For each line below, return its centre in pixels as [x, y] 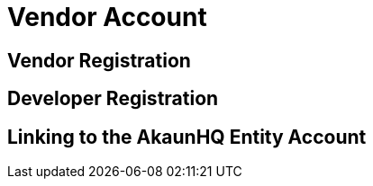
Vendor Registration [99, 60]
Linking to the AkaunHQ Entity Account [187, 137]
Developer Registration [113, 99]
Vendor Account [107, 17]
